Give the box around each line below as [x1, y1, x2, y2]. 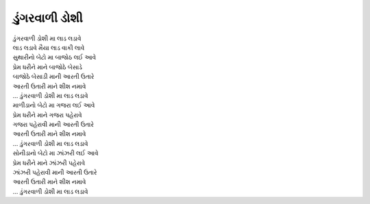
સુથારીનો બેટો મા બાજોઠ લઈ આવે [12, 53, 97, 62]
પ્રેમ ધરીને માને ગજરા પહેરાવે [12, 110, 82, 119]
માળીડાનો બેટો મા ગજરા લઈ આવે [12, 101, 95, 110]
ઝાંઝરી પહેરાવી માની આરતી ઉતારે [12, 168, 97, 177]
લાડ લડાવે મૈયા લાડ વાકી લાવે [12, 43, 85, 51]
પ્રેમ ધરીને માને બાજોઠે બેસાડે [12, 62, 82, 71]
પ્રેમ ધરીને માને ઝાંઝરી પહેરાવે [12, 158, 86, 167]
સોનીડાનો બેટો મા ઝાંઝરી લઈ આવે [12, 149, 99, 157]
